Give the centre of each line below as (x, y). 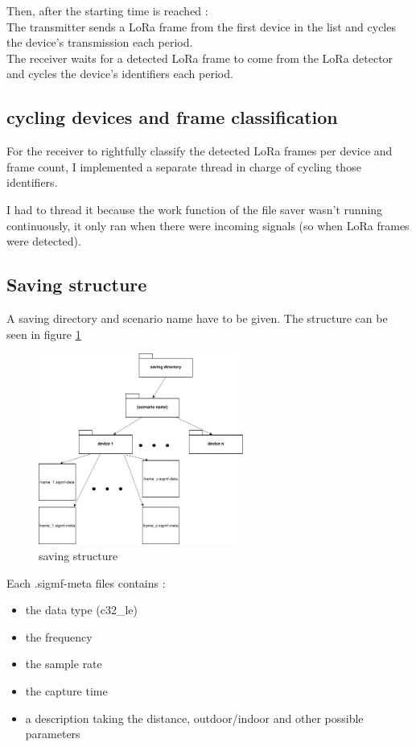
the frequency (59, 636)
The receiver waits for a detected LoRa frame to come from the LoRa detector (200, 58)
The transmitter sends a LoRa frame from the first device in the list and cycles (201, 26)
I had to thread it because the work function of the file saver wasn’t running (195, 209)
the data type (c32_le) (82, 610)
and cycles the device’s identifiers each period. (120, 74)
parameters (53, 734)
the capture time (66, 691)
